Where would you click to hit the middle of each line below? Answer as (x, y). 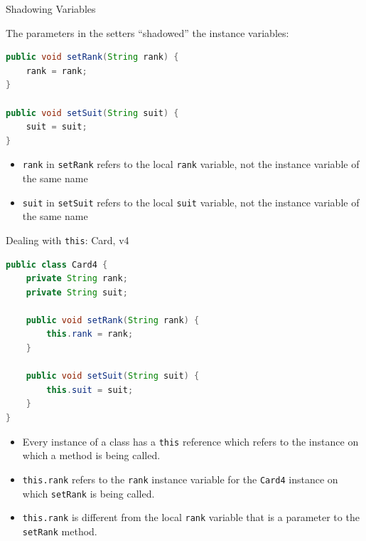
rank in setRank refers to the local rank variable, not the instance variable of (191, 164)
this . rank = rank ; (90, 334)
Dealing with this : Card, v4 (68, 240)
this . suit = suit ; (90, 390)
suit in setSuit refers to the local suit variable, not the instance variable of (191, 202)
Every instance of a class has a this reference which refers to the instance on (190, 441)
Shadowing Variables (51, 9)
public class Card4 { (57, 264)
